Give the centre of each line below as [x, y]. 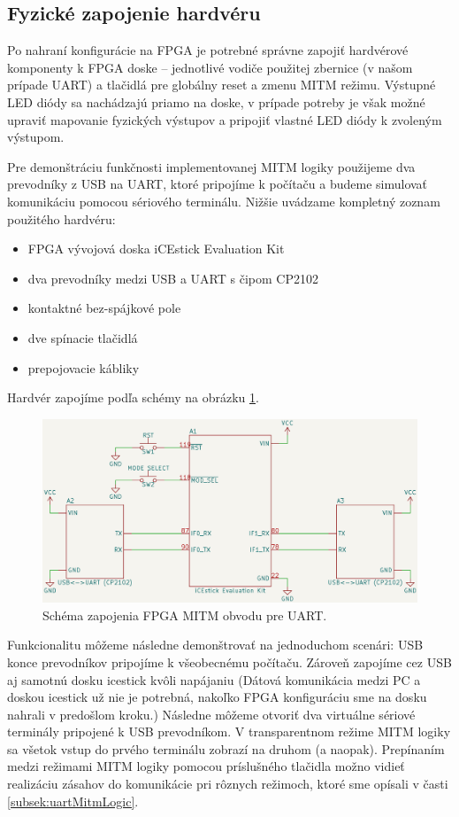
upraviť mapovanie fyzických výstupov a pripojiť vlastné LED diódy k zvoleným [225, 119]
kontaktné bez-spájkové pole [104, 308]
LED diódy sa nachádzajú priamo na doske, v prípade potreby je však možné [216, 101]
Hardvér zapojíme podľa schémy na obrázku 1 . [133, 397]
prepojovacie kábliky [84, 367]
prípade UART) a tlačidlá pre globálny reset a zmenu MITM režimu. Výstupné [222, 85]
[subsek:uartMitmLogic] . [73, 801]
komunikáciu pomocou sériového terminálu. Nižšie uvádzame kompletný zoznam [224, 201]
